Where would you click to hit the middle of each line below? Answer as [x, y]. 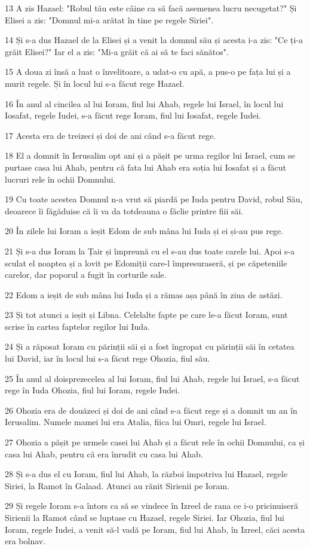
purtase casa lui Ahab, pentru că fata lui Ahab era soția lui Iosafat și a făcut [146, 167]
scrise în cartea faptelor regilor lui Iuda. [78, 326]
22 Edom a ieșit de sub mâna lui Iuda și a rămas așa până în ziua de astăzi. [144, 294]
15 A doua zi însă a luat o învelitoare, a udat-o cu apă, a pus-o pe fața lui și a [148, 72]
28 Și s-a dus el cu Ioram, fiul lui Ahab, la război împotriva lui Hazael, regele [146, 474]
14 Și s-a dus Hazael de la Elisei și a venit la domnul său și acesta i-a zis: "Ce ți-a [154, 40]
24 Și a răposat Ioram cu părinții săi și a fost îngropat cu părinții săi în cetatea [150, 346]
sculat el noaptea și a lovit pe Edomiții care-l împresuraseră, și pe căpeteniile [146, 263]
